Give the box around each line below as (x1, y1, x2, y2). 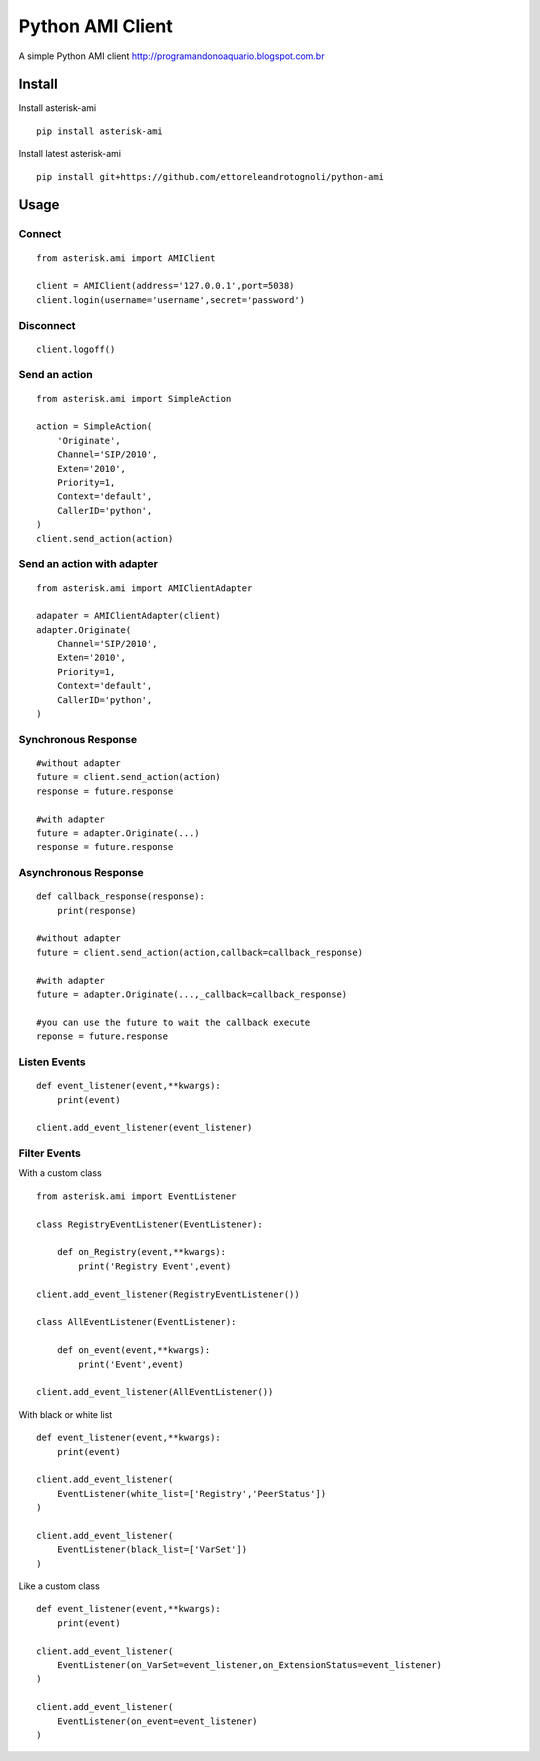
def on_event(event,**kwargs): (56, 1345, 211, 1356)
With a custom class (18, 1167, 102, 1179)
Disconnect (18, 318, 76, 332)
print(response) (56, 905, 137, 916)
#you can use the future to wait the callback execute (36, 1016, 311, 1028)
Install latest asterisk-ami (18, 148, 122, 160)
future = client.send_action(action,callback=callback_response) (36, 946, 364, 958)
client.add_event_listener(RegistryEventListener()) (36, 1288, 300, 1300)
